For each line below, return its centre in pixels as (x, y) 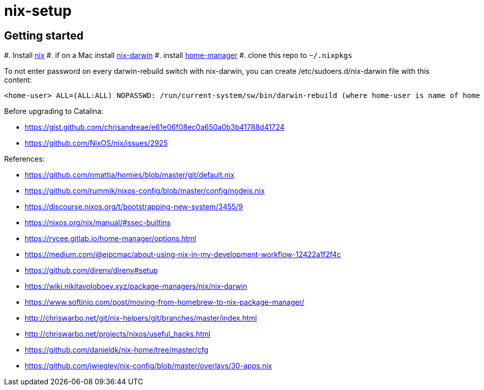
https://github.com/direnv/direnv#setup (91, 270)
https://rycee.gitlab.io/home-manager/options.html (111, 239)
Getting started (44, 35)
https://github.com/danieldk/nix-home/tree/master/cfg (117, 350)
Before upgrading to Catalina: (54, 111)
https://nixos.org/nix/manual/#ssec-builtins (98, 223)
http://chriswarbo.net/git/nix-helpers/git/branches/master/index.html (141, 318)
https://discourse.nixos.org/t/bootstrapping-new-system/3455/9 (134, 207)
